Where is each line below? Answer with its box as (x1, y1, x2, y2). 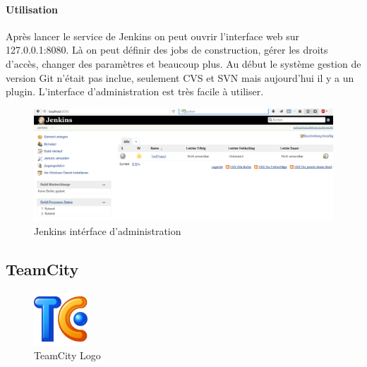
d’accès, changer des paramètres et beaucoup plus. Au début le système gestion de (6, 56, 361, 71)
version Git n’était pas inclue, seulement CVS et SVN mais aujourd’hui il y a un (6, 70, 354, 85)
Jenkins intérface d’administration (34, 223, 181, 238)
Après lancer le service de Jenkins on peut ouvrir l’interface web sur (6, 28, 300, 43)
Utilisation (6, 1, 58, 16)
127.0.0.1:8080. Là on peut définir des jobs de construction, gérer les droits (6, 42, 328, 57)
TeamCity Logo (34, 348, 101, 363)
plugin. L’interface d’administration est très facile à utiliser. (6, 84, 264, 99)
